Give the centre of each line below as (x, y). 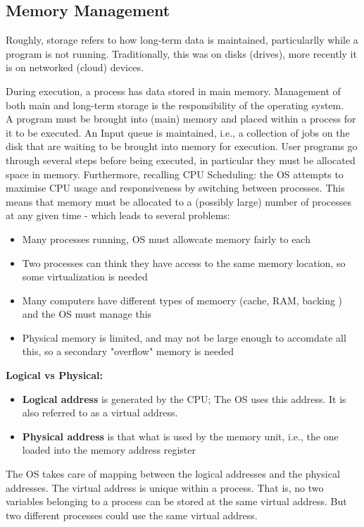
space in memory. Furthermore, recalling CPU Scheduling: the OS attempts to (175, 174)
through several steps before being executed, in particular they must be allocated (181, 160)
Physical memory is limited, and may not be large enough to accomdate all (184, 337)
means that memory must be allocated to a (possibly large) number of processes (179, 201)
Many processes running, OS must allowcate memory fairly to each (166, 238)
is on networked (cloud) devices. (75, 67)
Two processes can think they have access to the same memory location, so (184, 262)
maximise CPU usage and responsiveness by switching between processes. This (175, 188)
